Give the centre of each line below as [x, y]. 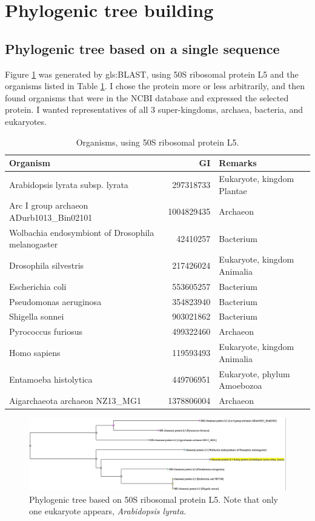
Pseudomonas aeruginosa [55, 301]
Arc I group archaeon [49, 205]
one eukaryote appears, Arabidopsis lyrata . [108, 511]
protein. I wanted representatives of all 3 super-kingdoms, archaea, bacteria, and [154, 109]
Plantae [233, 190]
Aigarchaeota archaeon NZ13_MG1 [75, 400]
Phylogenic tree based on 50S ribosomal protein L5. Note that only [154, 499]
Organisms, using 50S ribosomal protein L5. [157, 142]
